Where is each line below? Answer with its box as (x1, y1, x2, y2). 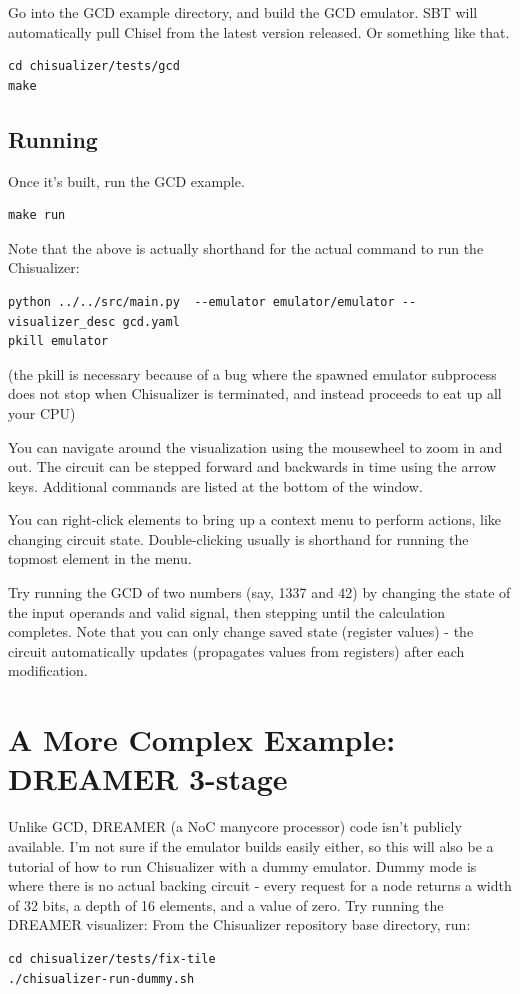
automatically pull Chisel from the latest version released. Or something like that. (8, 21, 510, 42)
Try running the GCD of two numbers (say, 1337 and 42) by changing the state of (8, 582, 511, 603)
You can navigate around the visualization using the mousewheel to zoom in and (8, 436, 503, 457)
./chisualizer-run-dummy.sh (8, 971, 195, 986)
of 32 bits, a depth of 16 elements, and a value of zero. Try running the (8, 894, 444, 915)
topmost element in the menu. (8, 548, 192, 569)
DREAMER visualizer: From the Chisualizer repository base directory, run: (8, 914, 471, 935)
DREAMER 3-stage (8, 758, 288, 799)
